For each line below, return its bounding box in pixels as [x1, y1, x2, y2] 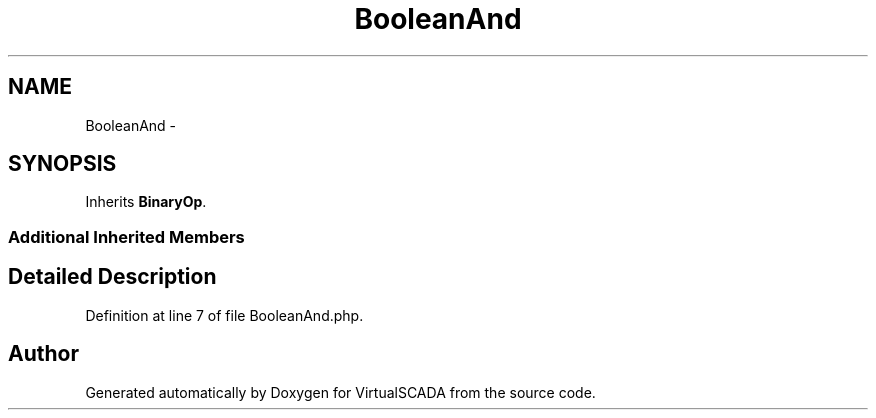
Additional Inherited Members [8, 226, 245, 247]
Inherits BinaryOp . [85, 193, 207, 211]
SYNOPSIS [8, 151, 117, 177]
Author [8, 341, 79, 367]
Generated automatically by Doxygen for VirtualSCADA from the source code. [85, 383, 596, 401]
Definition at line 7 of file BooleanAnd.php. [85, 306, 364, 324]
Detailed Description [8, 264, 217, 290]
